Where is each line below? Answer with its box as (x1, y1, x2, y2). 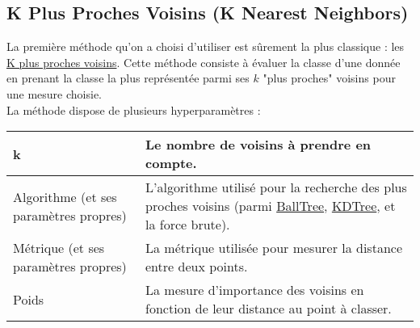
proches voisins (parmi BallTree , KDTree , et (145, 196, 396, 216)
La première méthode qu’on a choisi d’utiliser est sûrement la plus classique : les (6, 38, 405, 55)
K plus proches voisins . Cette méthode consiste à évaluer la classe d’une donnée (6, 53, 401, 70)
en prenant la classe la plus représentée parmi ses (6, 69, 250, 86)
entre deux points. (145, 257, 248, 276)
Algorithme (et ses (13, 187, 117, 206)
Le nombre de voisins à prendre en (145, 135, 372, 154)
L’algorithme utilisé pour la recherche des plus (145, 178, 407, 197)
